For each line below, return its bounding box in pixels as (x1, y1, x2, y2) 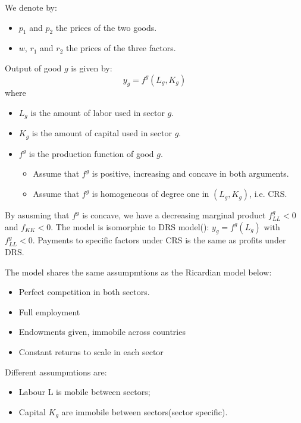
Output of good (5, 61, 62, 74)
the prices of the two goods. (55, 21, 157, 33)
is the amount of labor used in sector (30, 106, 165, 118)
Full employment (18, 305, 80, 318)
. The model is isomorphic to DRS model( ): (51, 220, 209, 233)
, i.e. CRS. (249, 187, 287, 200)
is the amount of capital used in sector (32, 127, 172, 139)
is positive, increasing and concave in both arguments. (92, 167, 289, 180)
